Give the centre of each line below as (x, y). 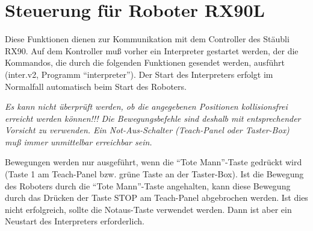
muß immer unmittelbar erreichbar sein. (79, 141)
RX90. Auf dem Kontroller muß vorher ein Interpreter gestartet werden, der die (152, 50)
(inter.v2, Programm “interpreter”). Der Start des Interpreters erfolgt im (139, 74)
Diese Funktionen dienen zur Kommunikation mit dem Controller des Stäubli (147, 39)
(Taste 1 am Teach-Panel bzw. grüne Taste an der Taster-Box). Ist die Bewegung (154, 174)
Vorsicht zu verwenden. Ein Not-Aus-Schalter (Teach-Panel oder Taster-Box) (147, 130)
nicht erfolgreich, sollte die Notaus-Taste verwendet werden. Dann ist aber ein (148, 209)
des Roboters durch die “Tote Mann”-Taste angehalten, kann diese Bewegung (148, 185)
